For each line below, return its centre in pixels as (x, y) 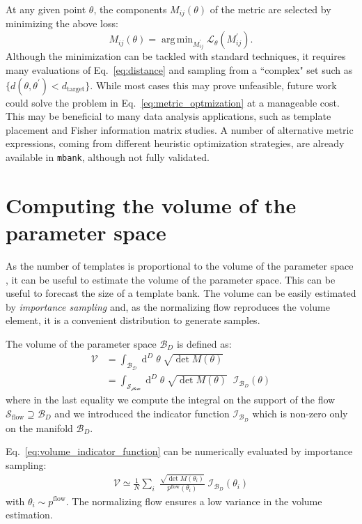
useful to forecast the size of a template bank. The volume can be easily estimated (181, 293)
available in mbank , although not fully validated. (108, 157)
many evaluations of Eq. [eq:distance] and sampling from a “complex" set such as (179, 70)
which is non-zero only (300, 413)
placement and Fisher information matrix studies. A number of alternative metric (180, 129)
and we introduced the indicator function (142, 413)
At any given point (46, 9)
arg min (177, 40)
